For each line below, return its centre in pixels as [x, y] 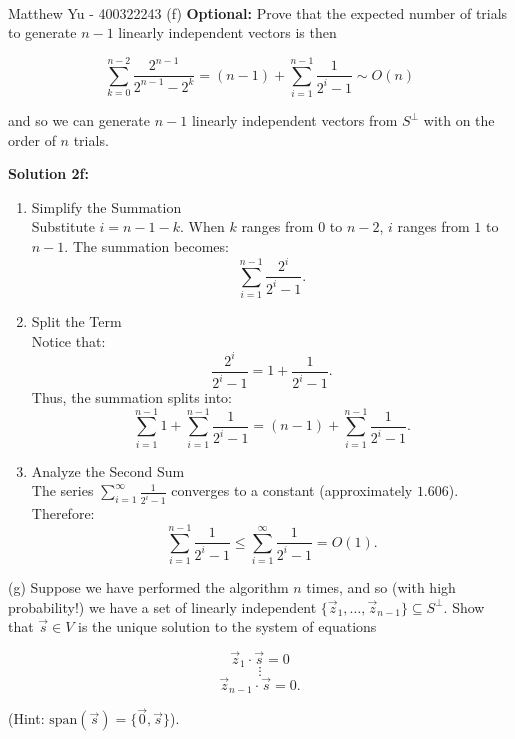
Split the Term [76, 320]
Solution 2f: [48, 173]
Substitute [63, 226]
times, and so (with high [381, 586]
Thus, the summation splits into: [131, 397]
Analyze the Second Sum [108, 470]
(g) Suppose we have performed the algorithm [148, 586]
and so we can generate [79, 120]
